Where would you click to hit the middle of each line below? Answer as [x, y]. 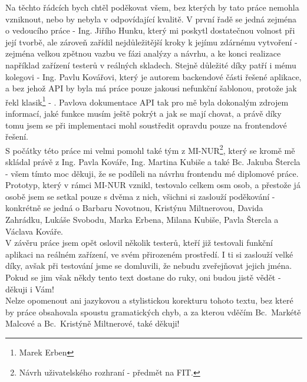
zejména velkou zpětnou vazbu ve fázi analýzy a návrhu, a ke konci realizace [143, 53]
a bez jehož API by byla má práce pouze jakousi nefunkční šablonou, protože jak [151, 88]
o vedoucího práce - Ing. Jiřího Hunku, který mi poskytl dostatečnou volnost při [150, 30]
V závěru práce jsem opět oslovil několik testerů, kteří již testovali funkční [139, 243]
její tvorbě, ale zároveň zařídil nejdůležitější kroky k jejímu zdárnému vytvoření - [151, 42]
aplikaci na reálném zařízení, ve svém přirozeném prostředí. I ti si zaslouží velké [149, 254]
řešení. [17, 136]
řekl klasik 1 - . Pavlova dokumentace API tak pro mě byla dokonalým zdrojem [147, 101]
